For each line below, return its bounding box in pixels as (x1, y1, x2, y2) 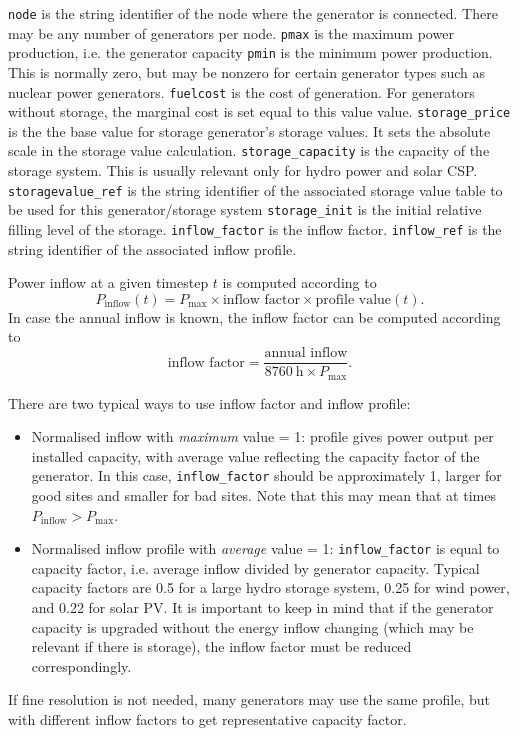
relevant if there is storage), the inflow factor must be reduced (31, 636, 412, 657)
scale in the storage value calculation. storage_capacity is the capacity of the (8, 140, 490, 161)
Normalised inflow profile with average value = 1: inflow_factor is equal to (31, 538, 500, 559)
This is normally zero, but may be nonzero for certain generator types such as (8, 61, 486, 82)
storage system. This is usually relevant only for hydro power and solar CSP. (8, 160, 478, 181)
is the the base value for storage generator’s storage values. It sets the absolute (8, 120, 491, 141)
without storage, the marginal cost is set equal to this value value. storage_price (8, 101, 511, 122)
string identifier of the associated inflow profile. (8, 238, 297, 259)
